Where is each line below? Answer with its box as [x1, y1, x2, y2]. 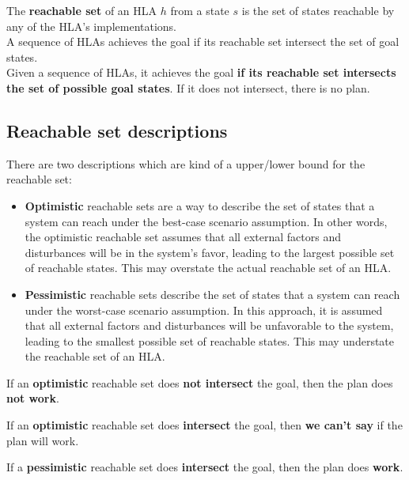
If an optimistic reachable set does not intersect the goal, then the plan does [6, 374, 393, 391]
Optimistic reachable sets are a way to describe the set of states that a [25, 197, 375, 214]
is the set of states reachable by [241, 2, 395, 18]
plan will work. [6, 432, 79, 448]
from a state [170, 2, 229, 18]
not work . [6, 390, 59, 406]
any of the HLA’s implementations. [6, 17, 177, 34]
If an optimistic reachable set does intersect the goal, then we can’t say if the [6, 417, 403, 433]
